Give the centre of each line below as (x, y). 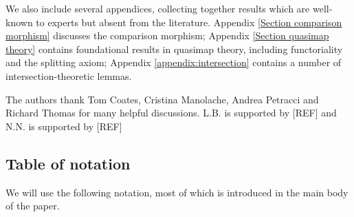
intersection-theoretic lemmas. (69, 75)
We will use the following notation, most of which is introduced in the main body (177, 192)
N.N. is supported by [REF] (64, 126)
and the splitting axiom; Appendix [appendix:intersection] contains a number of (174, 62)
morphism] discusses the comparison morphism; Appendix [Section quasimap (167, 35)
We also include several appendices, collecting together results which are (158, 8)
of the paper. (33, 206)
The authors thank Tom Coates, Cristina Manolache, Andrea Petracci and (162, 99)
